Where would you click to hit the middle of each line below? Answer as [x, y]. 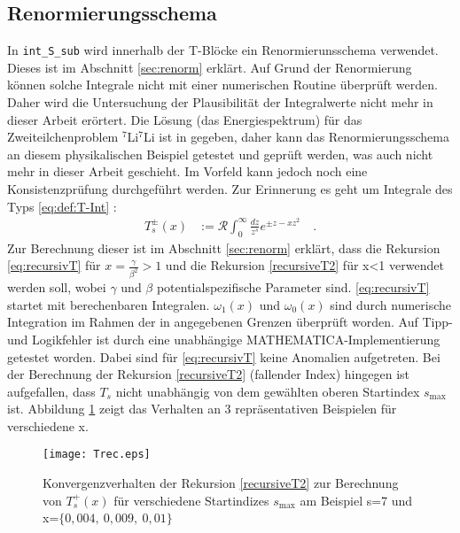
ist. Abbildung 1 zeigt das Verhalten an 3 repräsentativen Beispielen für [202, 409]
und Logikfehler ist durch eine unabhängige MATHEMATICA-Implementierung [224, 339]
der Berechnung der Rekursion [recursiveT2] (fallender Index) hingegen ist [208, 374]
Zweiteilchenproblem [63, 137]
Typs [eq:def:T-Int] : [62, 206]
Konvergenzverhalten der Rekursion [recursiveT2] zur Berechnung [221, 483]
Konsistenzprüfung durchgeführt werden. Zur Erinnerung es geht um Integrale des [230, 189]
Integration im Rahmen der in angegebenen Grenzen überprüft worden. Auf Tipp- [230, 322]
